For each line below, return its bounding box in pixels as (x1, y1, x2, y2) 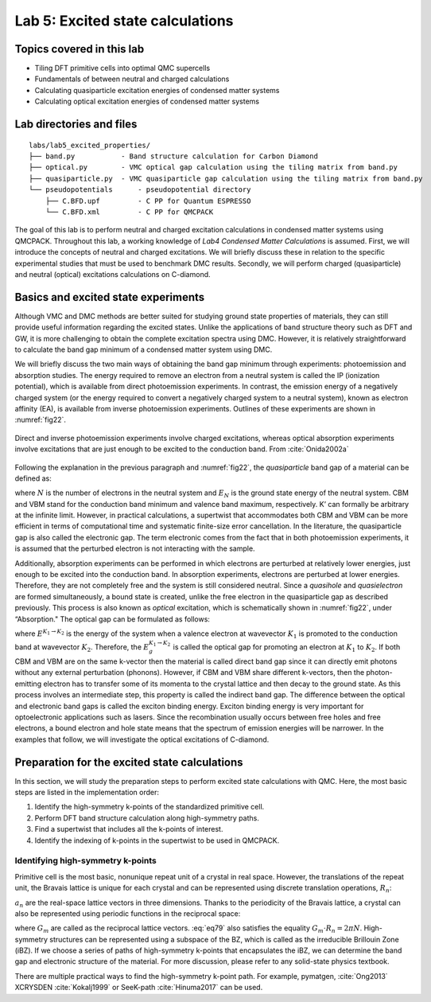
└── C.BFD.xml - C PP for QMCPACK (45, 207, 214, 216)
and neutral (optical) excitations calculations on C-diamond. (14, 269, 211, 279)
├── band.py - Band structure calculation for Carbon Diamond (29, 152, 318, 161)
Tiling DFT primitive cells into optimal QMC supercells (34, 64, 211, 73)
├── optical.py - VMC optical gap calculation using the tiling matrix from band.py (29, 163, 398, 172)
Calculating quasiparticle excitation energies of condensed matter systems (34, 85, 280, 95)
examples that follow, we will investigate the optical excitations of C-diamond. (14, 735, 270, 744)
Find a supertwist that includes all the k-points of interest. (34, 825, 223, 834)
